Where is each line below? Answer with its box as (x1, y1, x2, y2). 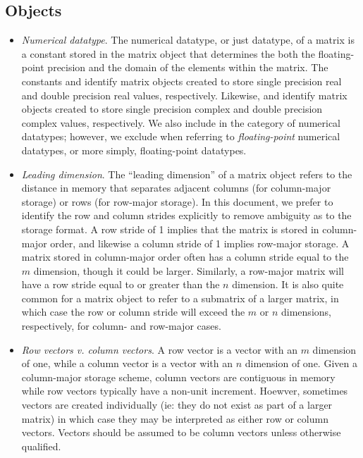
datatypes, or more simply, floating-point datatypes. (21, 142, 247, 157)
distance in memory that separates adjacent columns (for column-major (21, 180, 331, 195)
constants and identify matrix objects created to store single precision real (21, 73, 342, 88)
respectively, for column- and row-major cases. (21, 318, 221, 333)
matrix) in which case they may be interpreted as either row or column (21, 411, 328, 426)
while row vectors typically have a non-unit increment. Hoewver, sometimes (21, 383, 348, 398)
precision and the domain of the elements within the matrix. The (47, 60, 328, 75)
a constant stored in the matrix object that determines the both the (21, 46, 315, 61)
